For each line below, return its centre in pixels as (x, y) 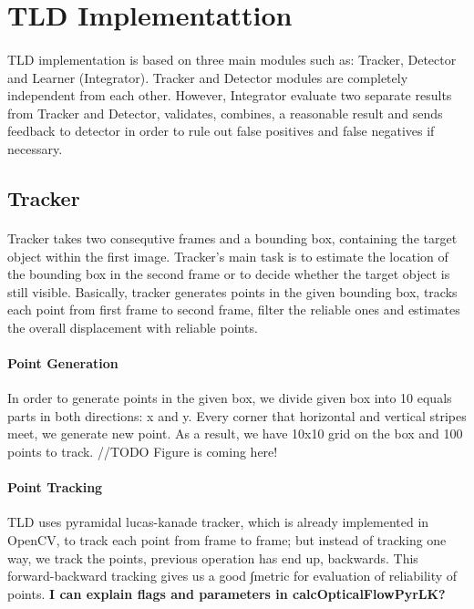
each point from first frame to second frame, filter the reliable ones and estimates (234, 310)
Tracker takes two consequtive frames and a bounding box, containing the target (232, 237)
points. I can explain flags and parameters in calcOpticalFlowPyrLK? (227, 593)
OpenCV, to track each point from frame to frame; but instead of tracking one (227, 540)
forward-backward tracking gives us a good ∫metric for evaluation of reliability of (232, 576)
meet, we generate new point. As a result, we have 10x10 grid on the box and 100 (235, 434)
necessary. (35, 148)
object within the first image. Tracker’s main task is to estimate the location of (228, 256)
